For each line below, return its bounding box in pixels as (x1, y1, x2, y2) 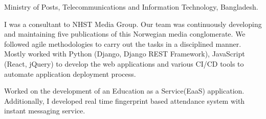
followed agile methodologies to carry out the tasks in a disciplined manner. (4, 38, 241, 49)
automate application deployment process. (4, 68, 136, 79)
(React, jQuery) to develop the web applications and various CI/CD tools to (4, 58, 244, 69)
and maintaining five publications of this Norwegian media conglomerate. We (4, 28, 246, 39)
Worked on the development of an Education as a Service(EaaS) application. (4, 85, 245, 96)
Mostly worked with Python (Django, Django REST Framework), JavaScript (4, 48, 245, 59)
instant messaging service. (4, 105, 85, 116)
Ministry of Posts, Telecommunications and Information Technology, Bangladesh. (4, 2, 258, 12)
